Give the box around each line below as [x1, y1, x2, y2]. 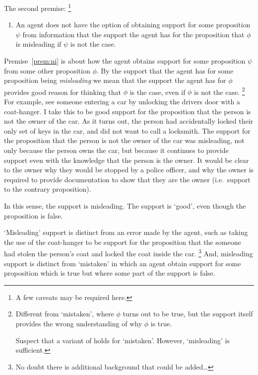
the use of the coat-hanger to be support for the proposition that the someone [4, 236, 241, 247]
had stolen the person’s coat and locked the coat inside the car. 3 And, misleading [4, 247, 253, 259]
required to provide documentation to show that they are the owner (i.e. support [4, 174, 251, 184]
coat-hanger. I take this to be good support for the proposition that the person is [4, 106, 251, 116]
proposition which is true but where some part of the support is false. [4, 268, 215, 278]
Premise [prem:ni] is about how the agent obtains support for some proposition [4, 56, 246, 66]
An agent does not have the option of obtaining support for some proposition [15, 19, 251, 30]
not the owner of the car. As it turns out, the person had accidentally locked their [4, 116, 254, 126]
